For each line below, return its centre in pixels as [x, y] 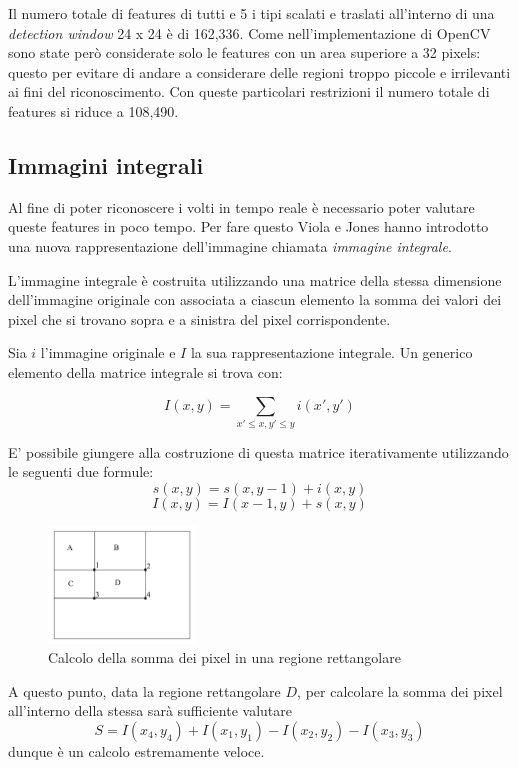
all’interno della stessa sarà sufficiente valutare [150, 710]
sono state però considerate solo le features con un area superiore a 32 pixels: [244, 52]
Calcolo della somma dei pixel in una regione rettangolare [224, 657]
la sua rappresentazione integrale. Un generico [331, 352]
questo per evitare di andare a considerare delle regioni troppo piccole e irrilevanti [259, 71]
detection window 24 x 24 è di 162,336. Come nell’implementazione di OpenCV [249, 32]
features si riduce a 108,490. [93, 110]
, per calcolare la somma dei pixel [400, 690]
